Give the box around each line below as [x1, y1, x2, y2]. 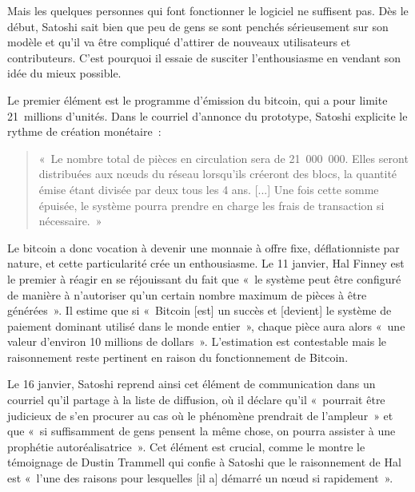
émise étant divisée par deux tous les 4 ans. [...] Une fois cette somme [38, 181, 379, 197]
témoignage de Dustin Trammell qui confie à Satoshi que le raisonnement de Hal [7, 454, 401, 470]
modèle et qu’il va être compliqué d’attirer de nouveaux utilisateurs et [7, 34, 351, 50]
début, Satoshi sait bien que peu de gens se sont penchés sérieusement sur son [7, 18, 389, 34]
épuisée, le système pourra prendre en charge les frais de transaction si [38, 196, 385, 213]
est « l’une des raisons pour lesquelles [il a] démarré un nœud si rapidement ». [7, 470, 393, 486]
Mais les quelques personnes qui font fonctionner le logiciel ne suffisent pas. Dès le [7, 2, 409, 18]
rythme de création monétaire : [7, 123, 162, 140]
